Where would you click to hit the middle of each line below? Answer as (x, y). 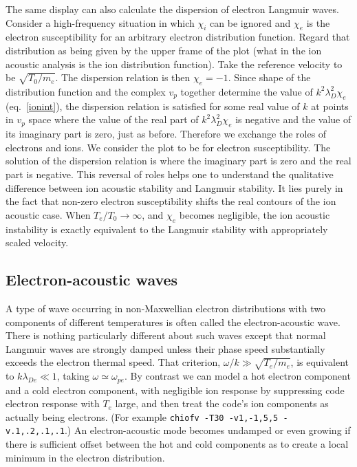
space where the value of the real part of (113, 119)
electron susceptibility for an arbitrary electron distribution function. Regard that (178, 37)
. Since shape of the (269, 77)
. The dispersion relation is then (123, 77)
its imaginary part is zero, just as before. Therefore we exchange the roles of (166, 134)
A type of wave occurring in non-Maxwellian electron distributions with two (166, 308)
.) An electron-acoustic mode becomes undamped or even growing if (207, 430)
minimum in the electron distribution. (85, 457)
